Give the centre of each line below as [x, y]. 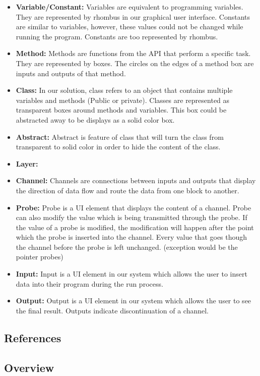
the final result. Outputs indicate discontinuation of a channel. [112, 310]
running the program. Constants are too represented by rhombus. [117, 36]
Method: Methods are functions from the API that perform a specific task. [133, 53]
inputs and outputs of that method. [71, 73]
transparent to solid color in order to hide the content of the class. [118, 147]
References [33, 337]
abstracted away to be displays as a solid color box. [95, 119]
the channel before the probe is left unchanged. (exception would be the [127, 247]
